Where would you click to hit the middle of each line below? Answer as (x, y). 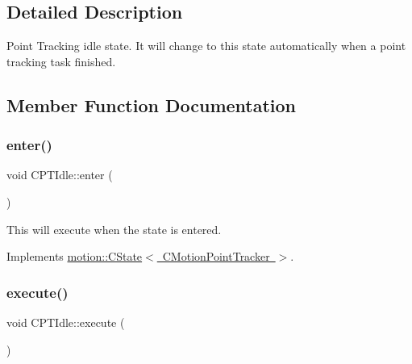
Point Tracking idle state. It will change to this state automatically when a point (206, 46)
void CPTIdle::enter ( (60, 175)
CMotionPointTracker (216, 256)
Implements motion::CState (75, 256)
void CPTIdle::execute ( (66, 322)
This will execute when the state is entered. (114, 229)
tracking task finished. (61, 61)
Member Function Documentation (152, 105)
